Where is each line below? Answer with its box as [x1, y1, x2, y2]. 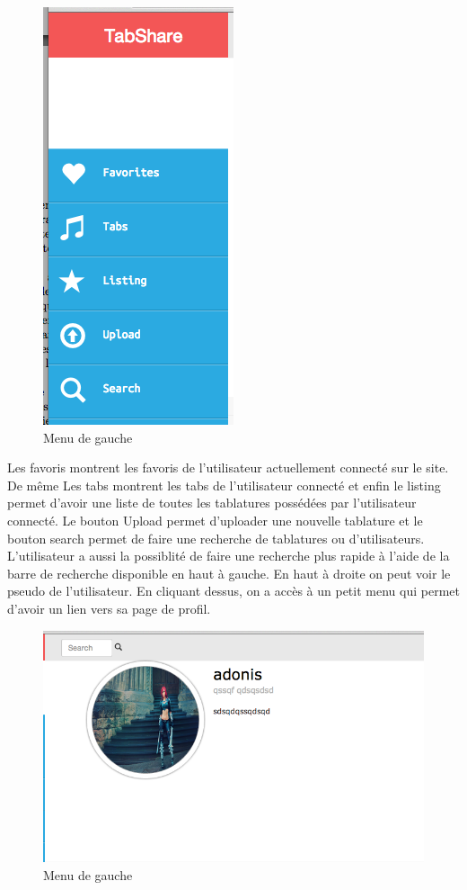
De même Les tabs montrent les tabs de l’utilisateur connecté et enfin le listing [7, 475, 441, 494]
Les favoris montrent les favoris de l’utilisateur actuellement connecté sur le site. [7, 458, 449, 477]
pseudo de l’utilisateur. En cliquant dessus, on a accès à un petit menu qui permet [7, 581, 460, 600]
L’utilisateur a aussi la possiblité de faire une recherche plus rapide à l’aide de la [7, 546, 450, 565]
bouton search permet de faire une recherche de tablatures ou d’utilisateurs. [7, 528, 425, 547]
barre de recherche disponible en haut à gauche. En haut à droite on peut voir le [7, 563, 451, 582]
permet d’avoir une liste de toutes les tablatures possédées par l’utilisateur [7, 493, 417, 512]
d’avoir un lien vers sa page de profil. [7, 598, 211, 617]
